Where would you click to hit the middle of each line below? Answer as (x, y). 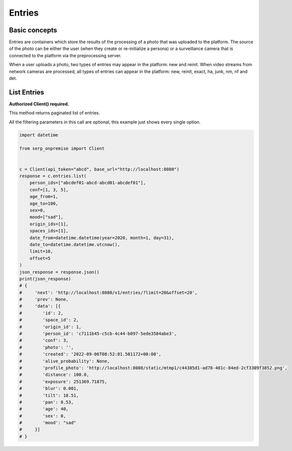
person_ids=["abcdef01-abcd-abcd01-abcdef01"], (88, 183)
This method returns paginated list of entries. (55, 113)
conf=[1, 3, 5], (49, 190)
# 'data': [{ (40, 306)
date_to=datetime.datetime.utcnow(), (75, 244)
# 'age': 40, (44, 409)
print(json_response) (45, 279)
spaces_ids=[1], (49, 231)
